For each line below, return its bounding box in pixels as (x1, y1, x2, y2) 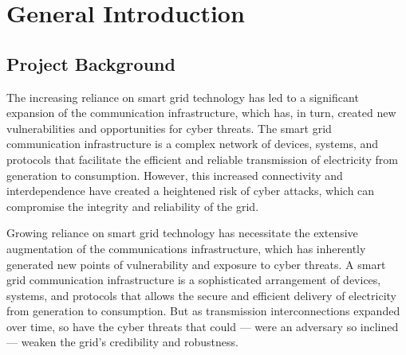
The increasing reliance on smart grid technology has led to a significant (6, 88, 359, 105)
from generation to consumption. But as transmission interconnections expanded (6, 302, 400, 319)
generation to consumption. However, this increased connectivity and (6, 166, 343, 183)
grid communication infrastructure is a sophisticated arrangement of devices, (6, 271, 381, 288)
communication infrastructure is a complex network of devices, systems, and (6, 135, 379, 152)
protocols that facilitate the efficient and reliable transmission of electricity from (6, 150, 398, 167)
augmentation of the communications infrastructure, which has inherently (6, 240, 366, 256)
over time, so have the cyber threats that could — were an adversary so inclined (6, 318, 399, 334)
